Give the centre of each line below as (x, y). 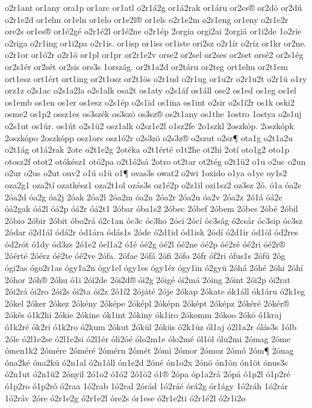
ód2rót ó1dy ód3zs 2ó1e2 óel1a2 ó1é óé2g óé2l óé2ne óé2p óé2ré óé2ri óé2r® (145, 244)
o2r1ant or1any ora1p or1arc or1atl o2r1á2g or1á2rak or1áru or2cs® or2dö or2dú (154, 7)
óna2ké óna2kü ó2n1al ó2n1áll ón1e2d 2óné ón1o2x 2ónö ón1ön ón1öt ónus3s (146, 362)
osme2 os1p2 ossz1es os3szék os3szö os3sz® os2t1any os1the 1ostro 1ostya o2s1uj (153, 114)
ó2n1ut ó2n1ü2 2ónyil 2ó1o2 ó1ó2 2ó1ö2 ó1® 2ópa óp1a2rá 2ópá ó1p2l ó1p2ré (148, 374)
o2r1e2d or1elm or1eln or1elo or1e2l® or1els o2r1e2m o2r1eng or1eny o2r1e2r (147, 19)
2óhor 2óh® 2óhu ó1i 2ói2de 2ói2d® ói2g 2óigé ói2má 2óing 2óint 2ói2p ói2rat (148, 279)
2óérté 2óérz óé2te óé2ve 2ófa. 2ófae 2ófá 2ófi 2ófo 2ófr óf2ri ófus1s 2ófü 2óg (145, 256)
